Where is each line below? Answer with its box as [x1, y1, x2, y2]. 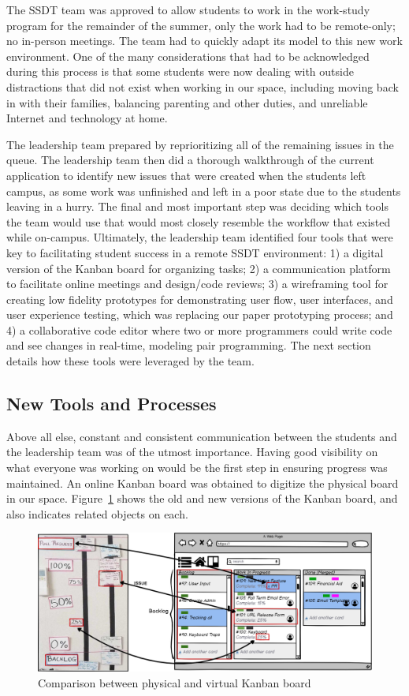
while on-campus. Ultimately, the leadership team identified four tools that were [6, 229, 393, 245]
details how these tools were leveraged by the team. [6, 353, 255, 369]
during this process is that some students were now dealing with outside [6, 63, 354, 80]
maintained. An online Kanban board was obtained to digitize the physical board [6, 474, 399, 491]
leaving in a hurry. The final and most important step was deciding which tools [6, 198, 389, 215]
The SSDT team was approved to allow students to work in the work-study [6, 2, 370, 17]
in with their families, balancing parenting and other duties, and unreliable [6, 94, 368, 110]
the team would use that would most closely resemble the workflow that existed [6, 213, 391, 230]
